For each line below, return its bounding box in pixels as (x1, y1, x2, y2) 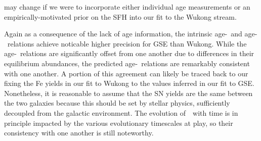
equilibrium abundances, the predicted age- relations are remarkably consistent (4, 58, 250, 68)
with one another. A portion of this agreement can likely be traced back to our (4, 68, 248, 78)
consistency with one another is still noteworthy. (4, 127, 154, 138)
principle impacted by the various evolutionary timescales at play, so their (4, 117, 233, 128)
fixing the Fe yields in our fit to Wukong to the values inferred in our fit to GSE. (4, 78, 254, 88)
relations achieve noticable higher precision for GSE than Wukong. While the (7, 38, 247, 49)
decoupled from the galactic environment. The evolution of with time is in (4, 107, 238, 118)
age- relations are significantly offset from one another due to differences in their (4, 48, 254, 59)
